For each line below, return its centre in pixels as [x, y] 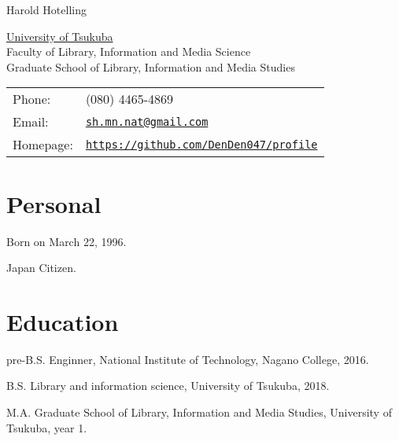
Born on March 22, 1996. [66, 241]
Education [63, 321]
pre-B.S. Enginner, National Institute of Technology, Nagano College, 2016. [188, 359]
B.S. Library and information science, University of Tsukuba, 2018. [168, 386]
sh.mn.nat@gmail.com [147, 121]
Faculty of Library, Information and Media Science [129, 51]
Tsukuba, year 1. [47, 427]
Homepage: [43, 145]
